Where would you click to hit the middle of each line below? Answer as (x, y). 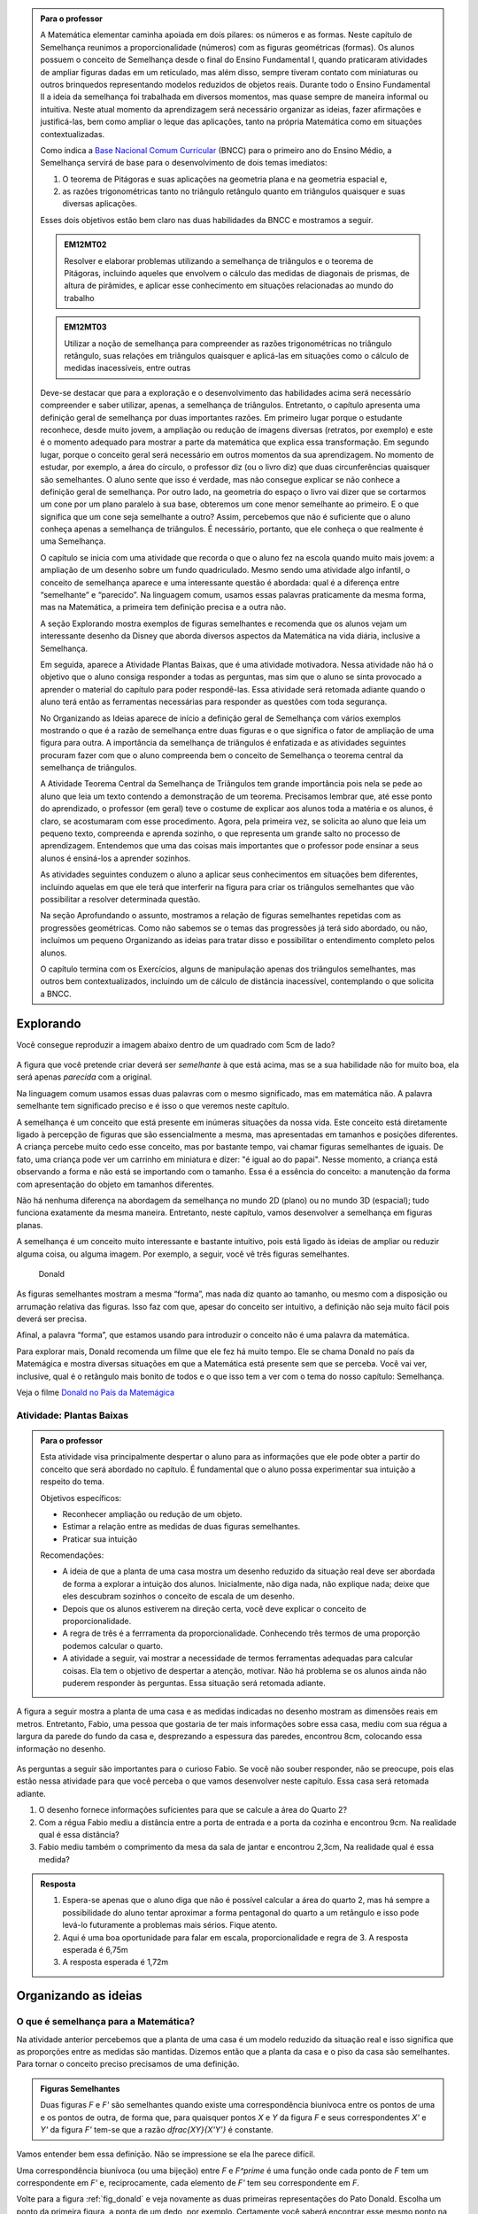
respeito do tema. (73, 1482)
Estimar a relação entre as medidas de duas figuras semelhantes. (181, 1527)
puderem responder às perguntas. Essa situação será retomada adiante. (194, 1683)
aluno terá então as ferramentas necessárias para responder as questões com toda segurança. (214, 702)
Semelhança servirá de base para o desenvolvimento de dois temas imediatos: (184, 163)
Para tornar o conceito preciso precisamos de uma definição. (128, 2064)
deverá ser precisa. (52, 1319)
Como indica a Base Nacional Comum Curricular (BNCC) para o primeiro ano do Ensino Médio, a (216, 150)
